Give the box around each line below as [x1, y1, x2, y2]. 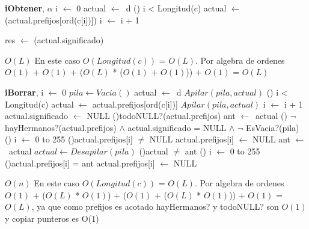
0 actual [76, 2, 106, 14]
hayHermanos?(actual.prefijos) [5, 121, 117, 133]
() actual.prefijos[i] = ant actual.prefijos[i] [5, 156, 155, 169]
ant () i [185, 144, 212, 157]
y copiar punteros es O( [5, 212, 92, 224]
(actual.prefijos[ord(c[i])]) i [5, 13, 102, 26]
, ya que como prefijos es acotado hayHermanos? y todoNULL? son [31, 200, 279, 213]
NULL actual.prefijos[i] [149, 133, 234, 145]
